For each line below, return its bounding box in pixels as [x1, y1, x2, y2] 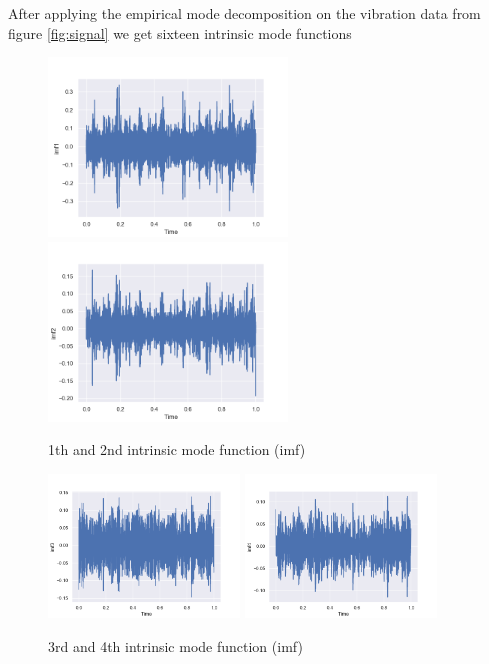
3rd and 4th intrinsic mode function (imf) [48, 635, 303, 656]
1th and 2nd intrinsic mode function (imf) [48, 439, 306, 460]
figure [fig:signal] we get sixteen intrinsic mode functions [8, 22, 352, 43]
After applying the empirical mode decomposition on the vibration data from [8, 3, 481, 23]
